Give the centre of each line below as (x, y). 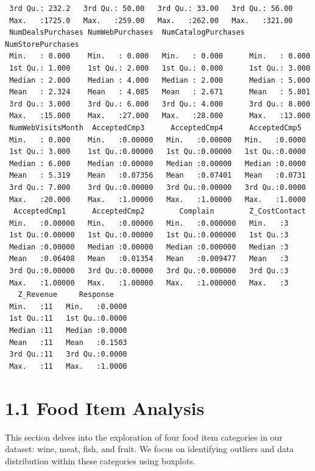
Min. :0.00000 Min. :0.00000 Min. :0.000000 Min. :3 (149, 223)
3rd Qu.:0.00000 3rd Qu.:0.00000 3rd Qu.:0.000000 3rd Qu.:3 (149, 271)
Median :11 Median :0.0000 (68, 331)
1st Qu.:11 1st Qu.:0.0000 (68, 319)
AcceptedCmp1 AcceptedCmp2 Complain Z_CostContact (160, 211)
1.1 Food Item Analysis (105, 407)
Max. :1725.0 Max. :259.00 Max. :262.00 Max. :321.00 (151, 20)
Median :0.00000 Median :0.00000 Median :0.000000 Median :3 (149, 247)
